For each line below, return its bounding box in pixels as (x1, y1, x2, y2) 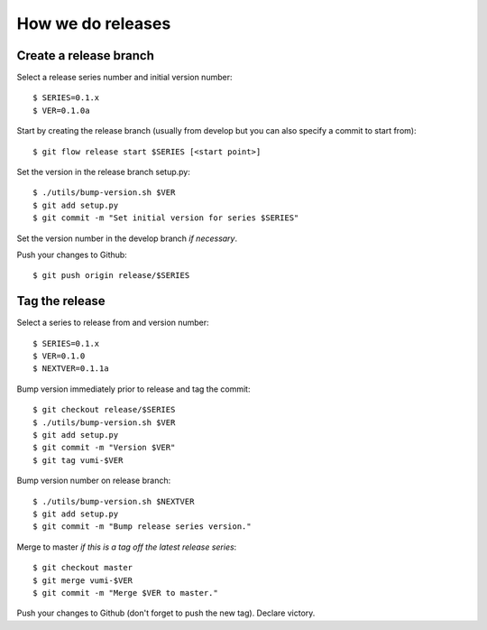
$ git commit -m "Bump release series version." (32, 522, 252, 532)
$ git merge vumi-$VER (32, 575, 133, 586)
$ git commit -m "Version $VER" (32, 442, 176, 453)
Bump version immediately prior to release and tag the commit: (16, 384, 251, 394)
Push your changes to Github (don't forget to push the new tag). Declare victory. (16, 607, 316, 618)
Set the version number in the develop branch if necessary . (16, 233, 238, 244)
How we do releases (16, 14, 171, 33)
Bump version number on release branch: (16, 475, 171, 486)
